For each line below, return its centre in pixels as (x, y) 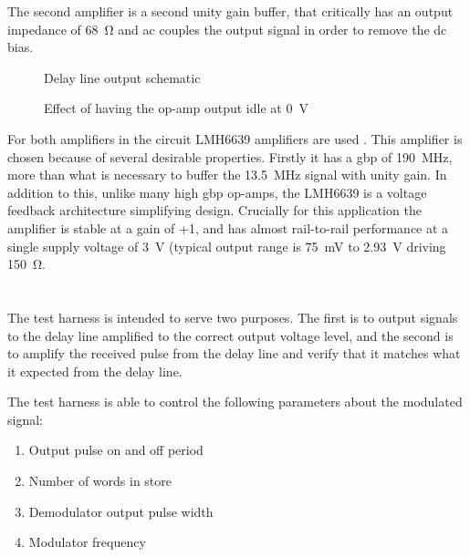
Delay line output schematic (122, 77)
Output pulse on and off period (116, 450)
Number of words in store (100, 481)
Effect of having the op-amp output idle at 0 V (176, 108)
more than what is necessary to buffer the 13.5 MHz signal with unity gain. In (227, 175)
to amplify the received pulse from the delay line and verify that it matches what (234, 353)
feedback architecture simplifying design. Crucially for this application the (214, 210)
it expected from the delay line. (95, 371)
